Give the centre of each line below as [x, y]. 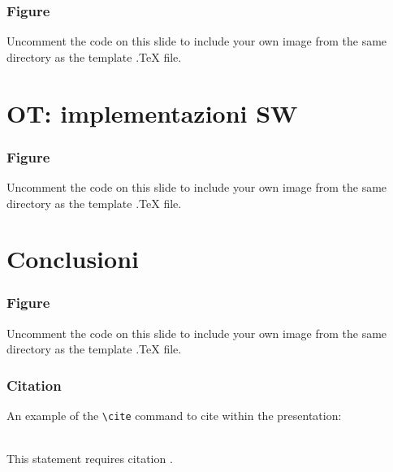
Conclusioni [73, 259]
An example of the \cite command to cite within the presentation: [174, 416]
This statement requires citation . [90, 459]
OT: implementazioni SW [152, 113]
